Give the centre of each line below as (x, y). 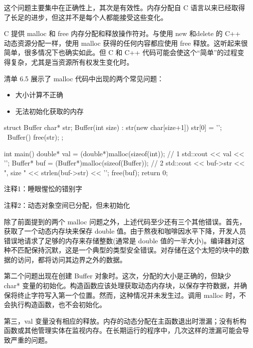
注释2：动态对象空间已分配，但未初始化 (67, 205)
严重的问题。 (31, 340)
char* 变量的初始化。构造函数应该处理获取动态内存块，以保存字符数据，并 (122, 285)
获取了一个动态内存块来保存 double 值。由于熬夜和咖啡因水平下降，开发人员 (125, 231)
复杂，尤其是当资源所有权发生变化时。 (72, 62)
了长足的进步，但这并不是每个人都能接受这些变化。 (86, 17)
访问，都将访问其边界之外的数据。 (72, 259)
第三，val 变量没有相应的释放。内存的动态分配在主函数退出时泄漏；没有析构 (125, 321)
